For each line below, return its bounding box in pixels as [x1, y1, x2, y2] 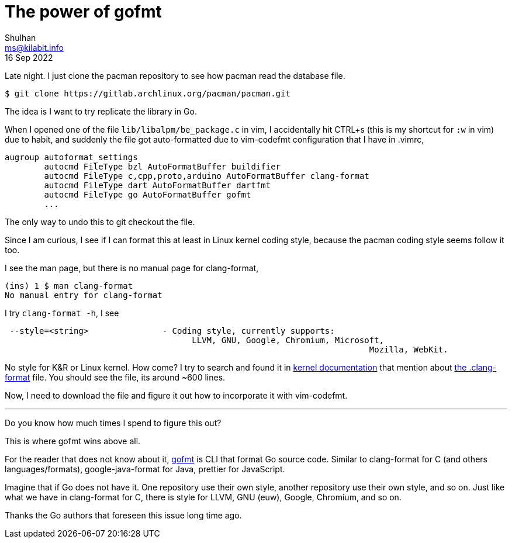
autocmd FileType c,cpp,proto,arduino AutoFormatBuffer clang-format [44, 171, 369, 181]
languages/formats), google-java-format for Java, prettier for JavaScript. [5, 464, 285, 474]
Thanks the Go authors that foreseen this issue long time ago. [5, 510, 242, 520]
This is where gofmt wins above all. [5, 435, 141, 446]
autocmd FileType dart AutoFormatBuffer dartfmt [44, 180, 271, 190]
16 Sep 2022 [5, 52, 53, 63]
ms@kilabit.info [5, 42, 64, 53]
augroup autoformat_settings [5, 152, 138, 162]
